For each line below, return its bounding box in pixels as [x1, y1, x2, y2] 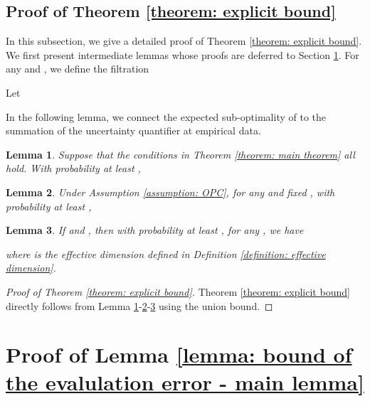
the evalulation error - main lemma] [6, 368, 364, 397]
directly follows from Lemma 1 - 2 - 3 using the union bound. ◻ [6, 298, 273, 313]
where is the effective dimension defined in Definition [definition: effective [6, 246, 326, 261]
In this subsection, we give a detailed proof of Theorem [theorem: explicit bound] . [6, 33, 362, 48]
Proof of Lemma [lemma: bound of [6, 340, 352, 369]
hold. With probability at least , [6, 161, 141, 176]
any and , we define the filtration [6, 61, 149, 76]
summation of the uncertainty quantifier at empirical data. [6, 123, 261, 138]
